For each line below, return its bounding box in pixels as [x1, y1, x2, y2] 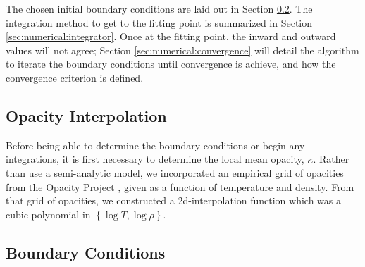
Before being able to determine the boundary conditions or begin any [6, 137, 305, 152]
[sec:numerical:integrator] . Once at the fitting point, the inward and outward [6, 29, 336, 44]
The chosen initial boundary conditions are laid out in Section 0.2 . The [6, 1, 313, 15]
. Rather [313, 151, 349, 166]
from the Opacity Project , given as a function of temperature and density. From [6, 179, 354, 194]
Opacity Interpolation [6, 104, 167, 126]
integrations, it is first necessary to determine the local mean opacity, [6, 151, 304, 166]
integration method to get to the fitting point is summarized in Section [6, 15, 313, 30]
